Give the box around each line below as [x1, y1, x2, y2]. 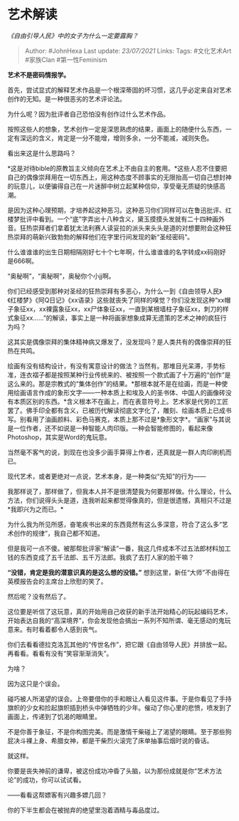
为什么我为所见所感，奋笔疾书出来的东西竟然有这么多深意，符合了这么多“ [7, 520, 223, 528]
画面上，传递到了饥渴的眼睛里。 [7, 712, 101, 721]
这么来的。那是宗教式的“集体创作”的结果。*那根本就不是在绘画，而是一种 [7, 379, 222, 388]
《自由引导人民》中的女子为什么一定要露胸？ [7, 31, 139, 40]
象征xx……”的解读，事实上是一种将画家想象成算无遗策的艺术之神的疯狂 [13, 313, 221, 322]
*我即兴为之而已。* [7, 505, 64, 513]
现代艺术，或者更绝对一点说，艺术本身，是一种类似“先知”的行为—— [7, 471, 206, 481]
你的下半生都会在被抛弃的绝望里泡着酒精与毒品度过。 [7, 805, 164, 814]
